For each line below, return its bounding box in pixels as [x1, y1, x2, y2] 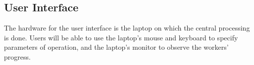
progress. [4, 51, 31, 62]
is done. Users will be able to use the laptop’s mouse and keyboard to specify [4, 32, 238, 42]
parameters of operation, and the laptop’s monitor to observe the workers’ [4, 42, 229, 52]
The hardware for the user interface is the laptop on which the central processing [4, 23, 250, 33]
